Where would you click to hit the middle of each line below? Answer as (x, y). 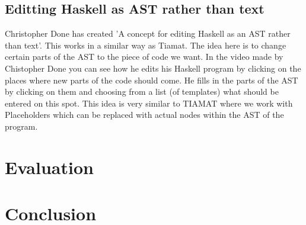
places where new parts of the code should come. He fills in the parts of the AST (152, 80)
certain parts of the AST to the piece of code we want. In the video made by (144, 57)
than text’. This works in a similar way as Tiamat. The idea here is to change (146, 45)
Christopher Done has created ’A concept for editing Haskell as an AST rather (148, 33)
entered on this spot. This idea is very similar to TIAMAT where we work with (149, 103)
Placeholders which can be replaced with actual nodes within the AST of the (144, 115)
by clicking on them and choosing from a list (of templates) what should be (142, 91)
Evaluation (49, 167)
